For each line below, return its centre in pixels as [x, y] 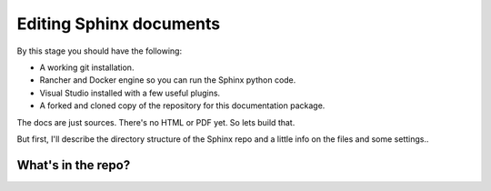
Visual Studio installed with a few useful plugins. [130, 93]
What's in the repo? [74, 165]
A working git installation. [87, 67]
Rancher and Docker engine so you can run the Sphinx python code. [168, 80]
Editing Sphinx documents [119, 24]
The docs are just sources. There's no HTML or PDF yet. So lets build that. [156, 122]
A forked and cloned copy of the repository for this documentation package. [182, 106]
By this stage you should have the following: [99, 51]
